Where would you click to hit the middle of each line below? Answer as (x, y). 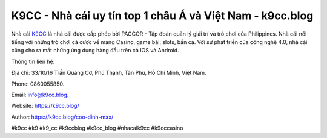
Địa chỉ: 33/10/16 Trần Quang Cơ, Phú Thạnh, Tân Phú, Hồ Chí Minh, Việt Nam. (109, 73)
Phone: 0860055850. (38, 84)
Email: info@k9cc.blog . (40, 95)
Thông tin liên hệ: (33, 61)
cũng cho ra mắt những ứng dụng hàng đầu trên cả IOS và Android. (95, 51)
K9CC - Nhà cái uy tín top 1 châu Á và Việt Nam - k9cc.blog (162, 16)
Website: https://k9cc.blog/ (45, 106)
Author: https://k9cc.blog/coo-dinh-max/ (62, 117)
